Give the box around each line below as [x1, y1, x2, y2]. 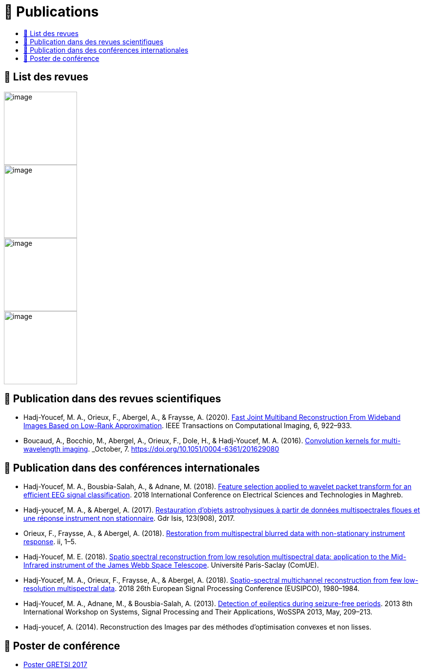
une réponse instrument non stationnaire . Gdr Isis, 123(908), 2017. [23, 514, 235, 523]
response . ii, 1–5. [23, 537, 77, 546]
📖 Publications [4, 3, 99, 20]
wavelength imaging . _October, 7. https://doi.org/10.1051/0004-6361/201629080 [23, 445, 279, 454]
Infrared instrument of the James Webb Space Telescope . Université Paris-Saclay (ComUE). [23, 561, 319, 570]
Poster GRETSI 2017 [23, 660, 88, 669]
